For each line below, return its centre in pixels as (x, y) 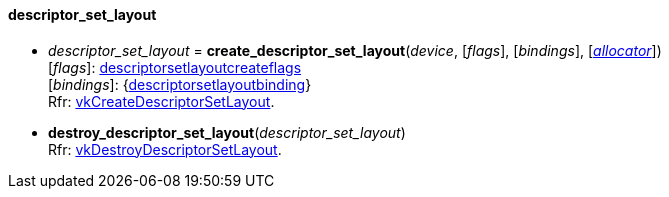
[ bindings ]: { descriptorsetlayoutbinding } (180, 84)
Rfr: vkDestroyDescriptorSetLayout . (165, 149)
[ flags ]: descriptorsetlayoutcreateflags (175, 67)
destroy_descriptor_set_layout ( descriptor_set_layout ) (227, 132)
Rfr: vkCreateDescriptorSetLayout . (161, 101)
